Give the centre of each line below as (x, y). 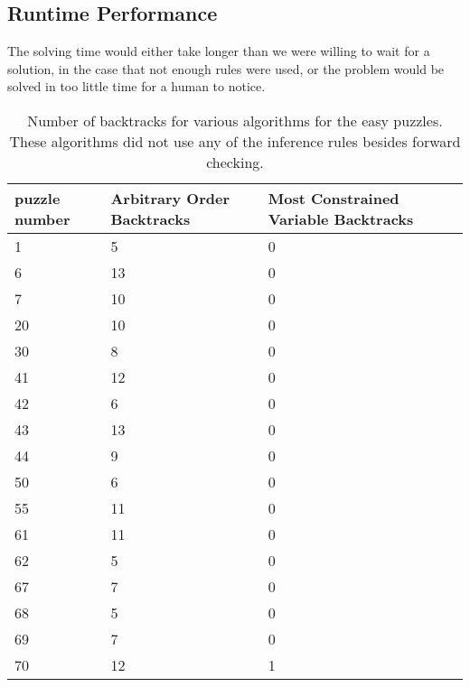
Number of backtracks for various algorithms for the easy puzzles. (235, 120)
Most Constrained (334, 198)
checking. (235, 162)
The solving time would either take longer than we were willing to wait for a (219, 51)
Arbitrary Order (170, 198)
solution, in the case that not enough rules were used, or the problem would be (226, 68)
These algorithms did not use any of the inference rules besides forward (235, 141)
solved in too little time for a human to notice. (136, 86)
